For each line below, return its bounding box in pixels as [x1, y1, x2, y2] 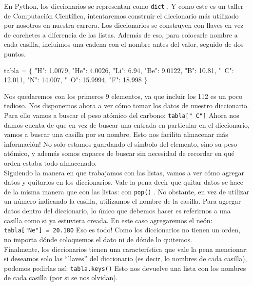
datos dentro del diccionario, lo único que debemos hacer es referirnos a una [4, 206, 231, 216]
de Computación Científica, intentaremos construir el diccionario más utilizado [4, 10, 239, 20]
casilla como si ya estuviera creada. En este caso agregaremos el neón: [4, 215, 213, 225]
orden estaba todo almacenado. [4, 158, 97, 168]
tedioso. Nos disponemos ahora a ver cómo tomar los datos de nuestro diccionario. [4, 100, 249, 111]
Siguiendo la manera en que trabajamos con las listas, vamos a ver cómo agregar [4, 167, 244, 177]
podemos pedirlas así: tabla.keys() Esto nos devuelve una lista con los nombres [4, 263, 246, 273]
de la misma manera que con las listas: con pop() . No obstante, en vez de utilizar [4, 186, 250, 196]
